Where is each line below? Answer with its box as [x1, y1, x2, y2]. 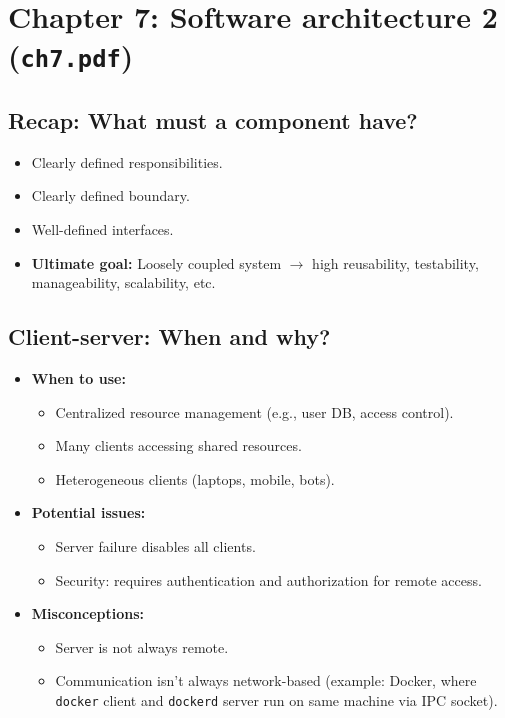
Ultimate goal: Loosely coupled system [31, 252, 282, 273]
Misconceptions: [31, 603, 145, 624]
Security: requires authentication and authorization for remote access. [55, 569, 482, 590]
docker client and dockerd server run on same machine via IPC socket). [55, 690, 498, 710]
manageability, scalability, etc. [31, 272, 216, 293]
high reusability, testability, [312, 252, 479, 273]
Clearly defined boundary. [31, 185, 190, 206]
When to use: [31, 368, 126, 389]
